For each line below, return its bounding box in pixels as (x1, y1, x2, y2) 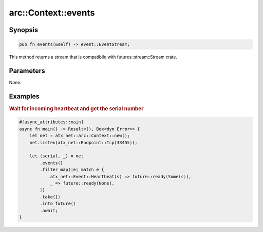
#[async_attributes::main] (19, 119, 84, 125)
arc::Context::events (9, 7, 95, 18)
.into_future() (39, 201, 76, 206)
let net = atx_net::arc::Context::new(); (29, 133, 130, 138)
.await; (39, 208, 58, 213)
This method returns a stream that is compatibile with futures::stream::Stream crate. (9, 54, 177, 60)
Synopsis (9, 26, 38, 34)
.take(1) (39, 194, 61, 199)
